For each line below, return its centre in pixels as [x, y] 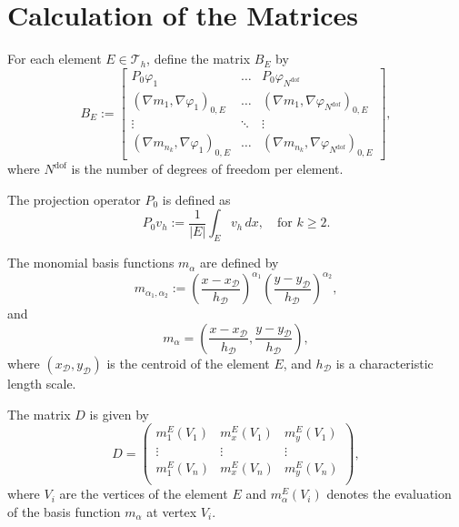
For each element [55, 59]
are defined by [239, 263]
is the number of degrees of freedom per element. [207, 169]
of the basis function [64, 511]
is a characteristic [384, 363]
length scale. [42, 383]
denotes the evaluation [389, 494]
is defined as [196, 199]
